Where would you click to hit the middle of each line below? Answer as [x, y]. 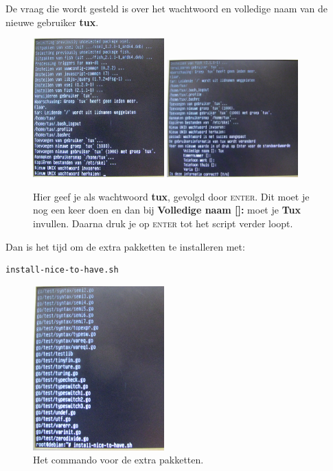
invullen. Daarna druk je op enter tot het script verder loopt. [163, 223]
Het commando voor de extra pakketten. [118, 460]
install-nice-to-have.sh [62, 270]
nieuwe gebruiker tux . [52, 22]
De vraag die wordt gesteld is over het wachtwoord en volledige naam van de [167, 8]
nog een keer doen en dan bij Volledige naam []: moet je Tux [167, 210]
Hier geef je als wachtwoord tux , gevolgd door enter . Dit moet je [171, 196]
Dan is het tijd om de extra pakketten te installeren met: [125, 246]
